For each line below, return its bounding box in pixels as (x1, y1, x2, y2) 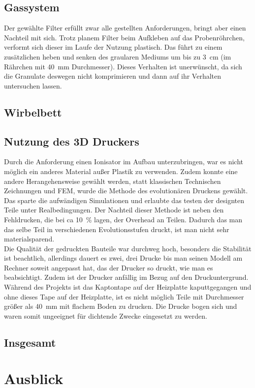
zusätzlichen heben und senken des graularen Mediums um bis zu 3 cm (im (4, 51, 231, 61)
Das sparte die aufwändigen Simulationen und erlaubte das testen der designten (4, 195, 244, 205)
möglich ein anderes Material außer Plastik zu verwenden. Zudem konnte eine (4, 166, 238, 176)
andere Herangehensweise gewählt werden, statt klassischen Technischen (4, 176, 221, 186)
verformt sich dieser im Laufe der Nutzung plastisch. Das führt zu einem (4, 42, 223, 52)
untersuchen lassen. (4, 80, 62, 90)
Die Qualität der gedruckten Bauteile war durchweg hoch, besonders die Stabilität (4, 243, 252, 253)
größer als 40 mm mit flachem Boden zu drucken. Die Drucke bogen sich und (4, 301, 237, 311)
